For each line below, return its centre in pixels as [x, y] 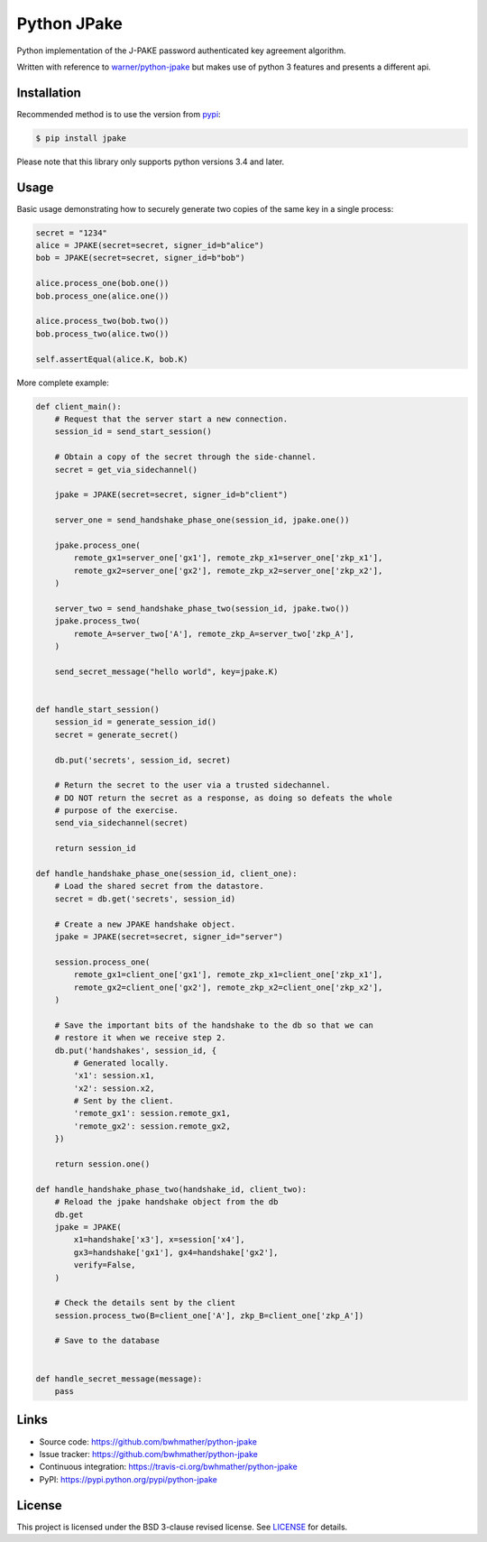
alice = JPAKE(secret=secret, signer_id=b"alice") [150, 245]
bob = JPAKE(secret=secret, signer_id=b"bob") [140, 258]
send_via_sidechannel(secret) [121, 823]
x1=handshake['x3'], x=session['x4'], [159, 1240]
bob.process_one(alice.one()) [102, 296]
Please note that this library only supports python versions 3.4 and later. [151, 162]
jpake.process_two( [98, 621]
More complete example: [63, 383]
